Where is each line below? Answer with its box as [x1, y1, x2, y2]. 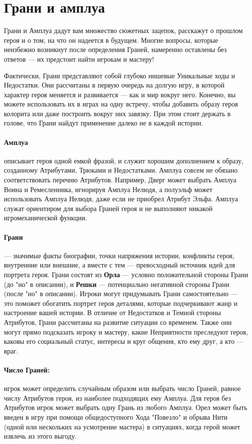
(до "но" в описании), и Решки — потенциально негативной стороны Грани [4, 279, 230, 289]
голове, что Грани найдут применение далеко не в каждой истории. [4, 118, 203, 128]
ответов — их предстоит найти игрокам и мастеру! [4, 53, 154, 64]
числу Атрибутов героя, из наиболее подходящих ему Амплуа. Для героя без [4, 392, 231, 403]
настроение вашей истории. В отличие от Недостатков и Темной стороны [4, 307, 221, 318]
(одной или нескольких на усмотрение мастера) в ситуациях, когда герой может [4, 421, 240, 431]
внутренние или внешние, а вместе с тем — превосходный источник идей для [4, 260, 235, 270]
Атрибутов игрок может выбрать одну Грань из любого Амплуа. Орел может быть [4, 402, 248, 412]
